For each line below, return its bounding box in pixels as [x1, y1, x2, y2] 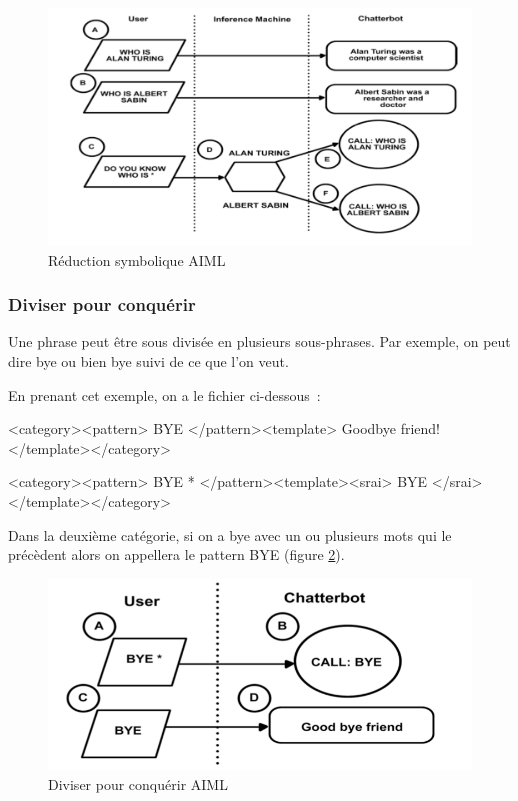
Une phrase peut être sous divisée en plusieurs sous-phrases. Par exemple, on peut [8, 331, 511, 352]
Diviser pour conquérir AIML [48, 773, 228, 794]
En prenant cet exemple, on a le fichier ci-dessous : [8, 384, 321, 405]
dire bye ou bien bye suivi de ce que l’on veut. [8, 351, 289, 372]
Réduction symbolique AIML [48, 249, 226, 270]
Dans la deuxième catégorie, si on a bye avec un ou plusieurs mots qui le [8, 524, 452, 545]
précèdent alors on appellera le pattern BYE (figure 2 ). [8, 544, 345, 565]
